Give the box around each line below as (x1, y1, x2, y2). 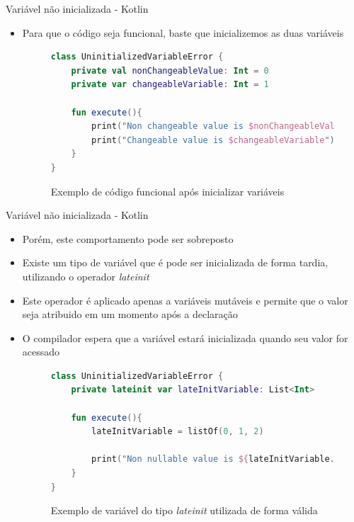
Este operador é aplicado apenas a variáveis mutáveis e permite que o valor (22, 293, 348, 307)
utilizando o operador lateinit (22, 268, 149, 283)
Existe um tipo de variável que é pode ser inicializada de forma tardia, (22, 255, 329, 270)
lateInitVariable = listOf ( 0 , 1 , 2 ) (91, 426, 264, 437)
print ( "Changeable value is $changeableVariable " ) (91, 135, 335, 145)
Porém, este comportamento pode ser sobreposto (22, 231, 234, 246)
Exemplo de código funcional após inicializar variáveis (50, 183, 285, 198)
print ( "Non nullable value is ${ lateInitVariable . (91, 454, 335, 465)
